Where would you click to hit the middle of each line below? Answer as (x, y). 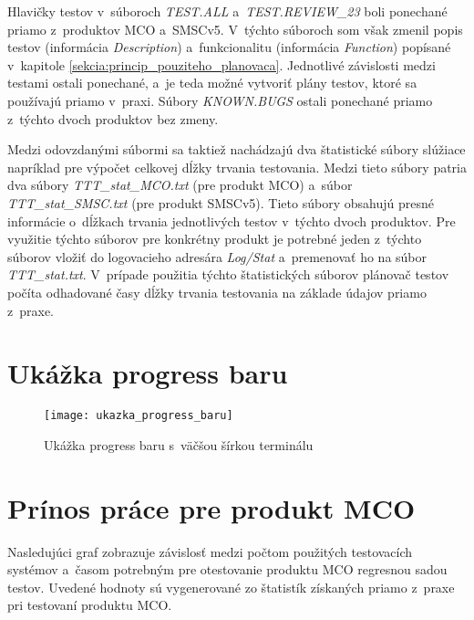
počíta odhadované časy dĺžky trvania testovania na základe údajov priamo (217, 292)
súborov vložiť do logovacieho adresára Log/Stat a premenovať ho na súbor (217, 256)
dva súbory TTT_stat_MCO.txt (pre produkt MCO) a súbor (180, 185)
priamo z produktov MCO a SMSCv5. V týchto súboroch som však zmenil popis (235, 29)
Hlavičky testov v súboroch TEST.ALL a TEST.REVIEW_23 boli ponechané (227, 11)
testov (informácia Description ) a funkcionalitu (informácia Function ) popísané (229, 47)
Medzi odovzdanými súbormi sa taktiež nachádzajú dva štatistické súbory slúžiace (237, 149)
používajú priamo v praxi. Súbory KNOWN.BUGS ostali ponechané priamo (220, 100)
